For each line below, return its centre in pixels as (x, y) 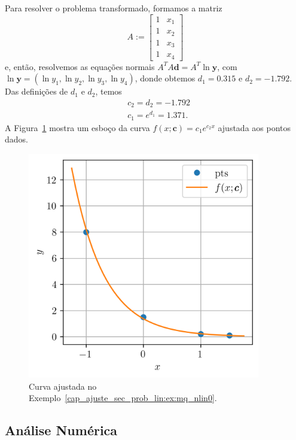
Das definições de (36, 91)
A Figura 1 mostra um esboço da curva (77, 127)
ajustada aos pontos (254, 127)
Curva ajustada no (63, 386)
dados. (16, 139)
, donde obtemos (165, 78)
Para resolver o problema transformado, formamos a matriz (114, 8)
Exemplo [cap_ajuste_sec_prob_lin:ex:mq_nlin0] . (123, 398)
